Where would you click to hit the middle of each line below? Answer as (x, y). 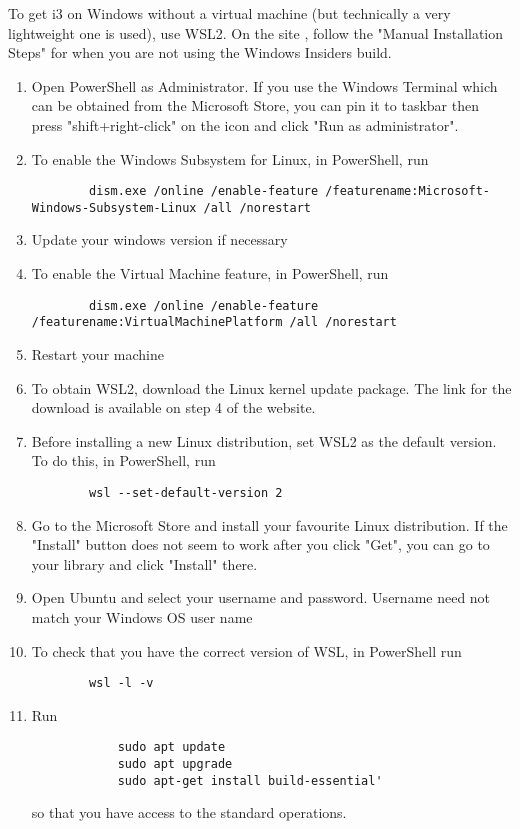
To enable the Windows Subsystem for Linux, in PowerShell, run (230, 158)
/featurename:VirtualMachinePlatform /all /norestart (214, 322)
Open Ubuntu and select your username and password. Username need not (261, 597)
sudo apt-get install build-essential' (250, 780)
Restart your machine (97, 353)
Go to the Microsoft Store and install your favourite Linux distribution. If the (269, 524)
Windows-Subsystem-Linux (114, 207)
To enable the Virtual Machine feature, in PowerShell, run (210, 273)
